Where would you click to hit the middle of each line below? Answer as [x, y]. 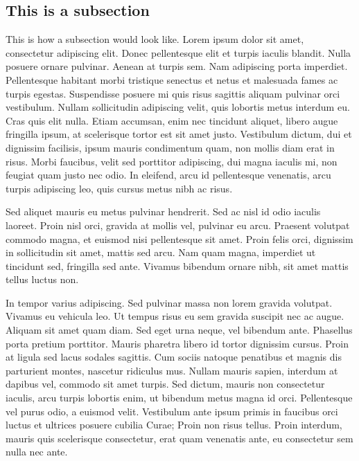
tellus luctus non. [42, 279]
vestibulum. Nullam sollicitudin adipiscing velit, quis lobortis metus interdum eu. [178, 107]
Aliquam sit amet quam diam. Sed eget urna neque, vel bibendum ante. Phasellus [179, 330]
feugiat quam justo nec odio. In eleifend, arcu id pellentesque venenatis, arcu [168, 175]
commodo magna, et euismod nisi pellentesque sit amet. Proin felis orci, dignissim [179, 238]
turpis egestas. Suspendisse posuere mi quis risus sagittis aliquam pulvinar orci [173, 93]
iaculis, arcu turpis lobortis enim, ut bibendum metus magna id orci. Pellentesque [179, 398]
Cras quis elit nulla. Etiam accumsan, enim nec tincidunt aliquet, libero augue [172, 120]
